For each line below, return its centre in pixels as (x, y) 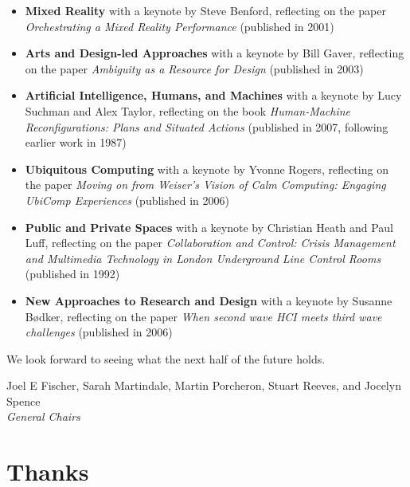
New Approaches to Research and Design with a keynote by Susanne (209, 300)
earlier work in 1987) (76, 142)
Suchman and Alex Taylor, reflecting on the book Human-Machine (188, 110)
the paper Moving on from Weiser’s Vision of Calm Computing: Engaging (205, 185)
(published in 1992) (72, 274)
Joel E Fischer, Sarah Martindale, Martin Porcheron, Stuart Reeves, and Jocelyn (204, 385)
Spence (23, 401)
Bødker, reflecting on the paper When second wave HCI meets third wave (203, 316)
